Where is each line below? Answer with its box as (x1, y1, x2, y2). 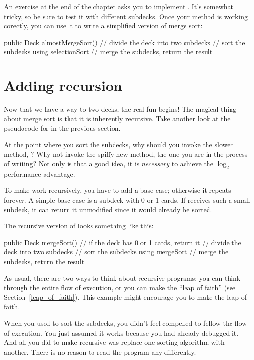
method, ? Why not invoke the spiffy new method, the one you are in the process (4, 149, 248, 159)
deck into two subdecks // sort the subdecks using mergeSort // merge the (4, 247, 229, 257)
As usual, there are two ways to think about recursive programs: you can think (4, 272, 241, 283)
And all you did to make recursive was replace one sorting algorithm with (4, 337, 225, 347)
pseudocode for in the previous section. (4, 123, 121, 133)
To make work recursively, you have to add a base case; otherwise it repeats (4, 185, 231, 195)
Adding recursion (4, 75, 123, 95)
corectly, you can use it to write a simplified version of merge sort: (4, 21, 203, 31)
